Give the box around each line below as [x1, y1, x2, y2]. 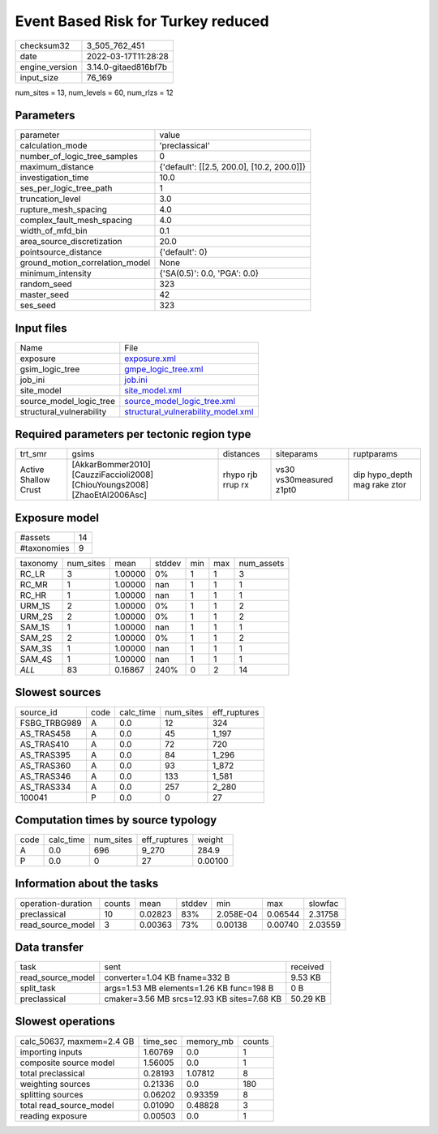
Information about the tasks [15, 877, 159, 891]
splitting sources [19, 1089, 84, 1100]
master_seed [19, 289, 69, 300]
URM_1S [19, 600, 50, 612]
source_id [19, 707, 58, 718]
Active [19, 464, 45, 475]
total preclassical [19, 1067, 85, 1079]
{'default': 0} [159, 247, 208, 258]
